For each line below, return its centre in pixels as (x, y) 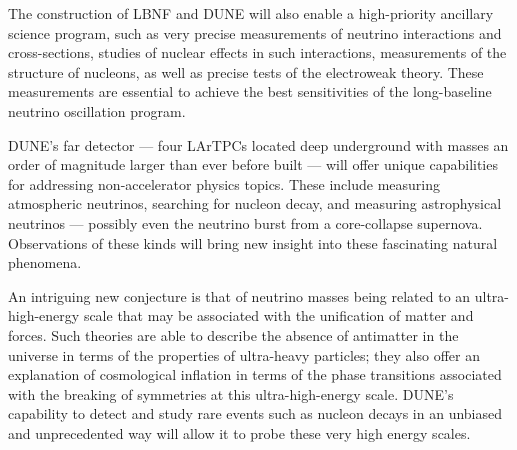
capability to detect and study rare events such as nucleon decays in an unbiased (255, 413)
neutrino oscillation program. (97, 110)
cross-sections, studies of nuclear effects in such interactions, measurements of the (257, 52)
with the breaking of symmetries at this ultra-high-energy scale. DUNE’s (231, 393)
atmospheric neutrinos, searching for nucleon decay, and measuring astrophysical (255, 203)
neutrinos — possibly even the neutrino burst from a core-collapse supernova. (245, 222)
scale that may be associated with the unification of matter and (278, 315)
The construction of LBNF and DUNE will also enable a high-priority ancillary (251, 13)
